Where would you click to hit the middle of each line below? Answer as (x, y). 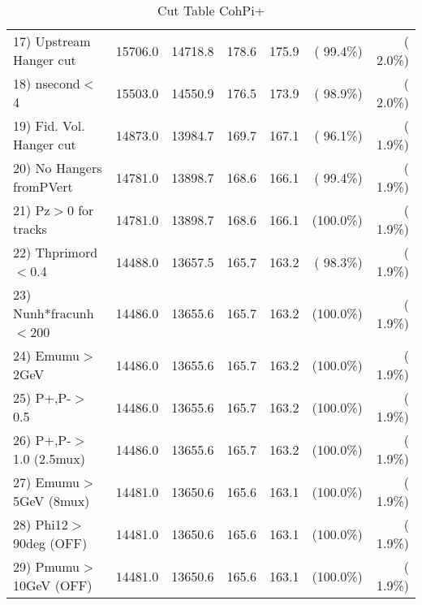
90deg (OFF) (50, 543)
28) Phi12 (41, 524)
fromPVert (43, 186)
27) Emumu (47, 482)
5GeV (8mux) (52, 501)
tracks (30, 229)
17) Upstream (52, 41)
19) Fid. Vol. (49, 125)
